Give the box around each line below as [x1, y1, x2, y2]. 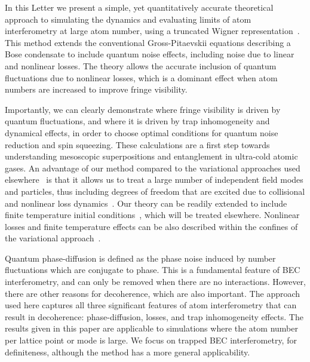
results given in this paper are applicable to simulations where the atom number [5, 322, 298, 335]
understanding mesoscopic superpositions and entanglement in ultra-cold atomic [5, 150, 298, 162]
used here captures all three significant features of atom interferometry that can [5, 299, 297, 311]
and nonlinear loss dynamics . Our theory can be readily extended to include [5, 197, 287, 209]
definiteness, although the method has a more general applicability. [5, 345, 250, 358]
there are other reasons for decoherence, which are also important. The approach [5, 287, 300, 299]
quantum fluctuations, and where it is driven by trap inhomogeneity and [5, 115, 270, 127]
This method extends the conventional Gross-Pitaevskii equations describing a [5, 36, 291, 48]
